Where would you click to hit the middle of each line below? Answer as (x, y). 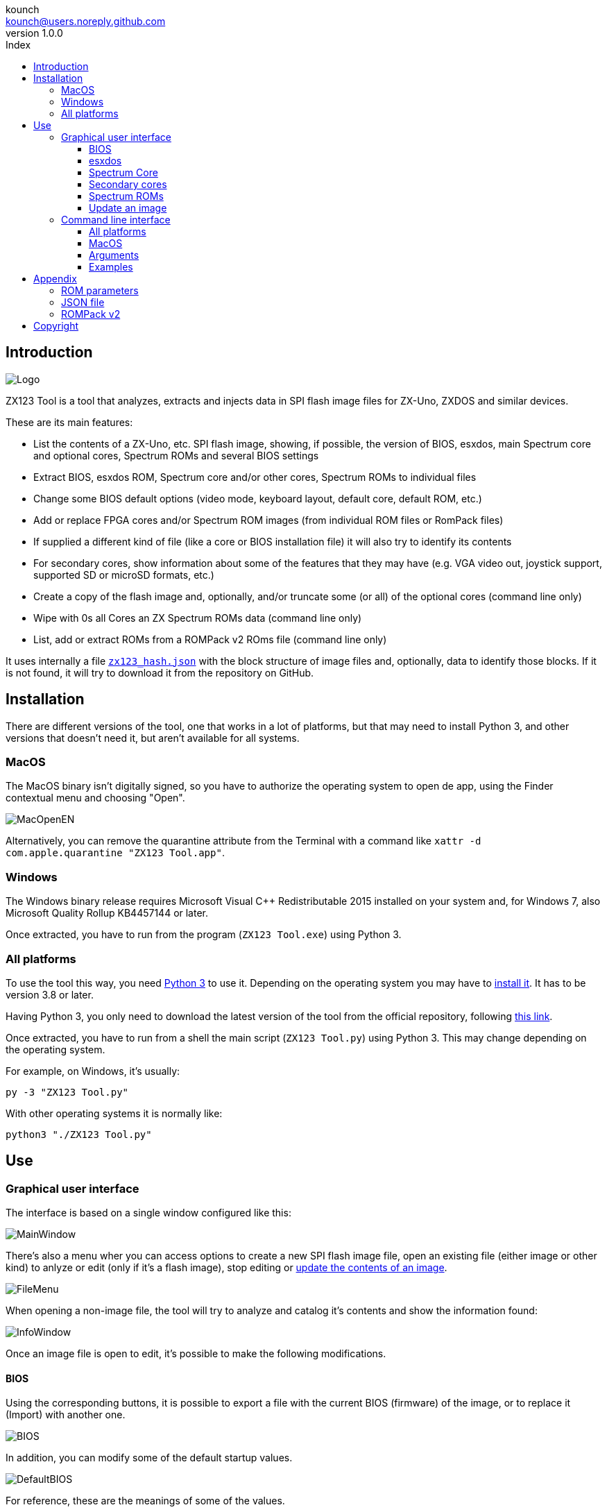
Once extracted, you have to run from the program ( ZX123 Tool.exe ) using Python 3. (204, 935)
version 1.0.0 (34, 33)
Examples (111, 267)
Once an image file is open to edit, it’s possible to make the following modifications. (196, 1354)
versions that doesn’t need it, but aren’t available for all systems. (153, 738)
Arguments (114, 255)
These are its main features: (69, 422)
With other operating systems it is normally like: (114, 1113)
